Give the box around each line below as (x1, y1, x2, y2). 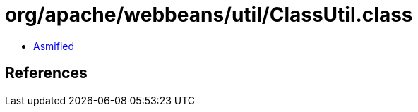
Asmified (33, 39, 75, 52)
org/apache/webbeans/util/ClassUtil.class (5, 3, 413, 27)
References (5, 64, 88, 82)
